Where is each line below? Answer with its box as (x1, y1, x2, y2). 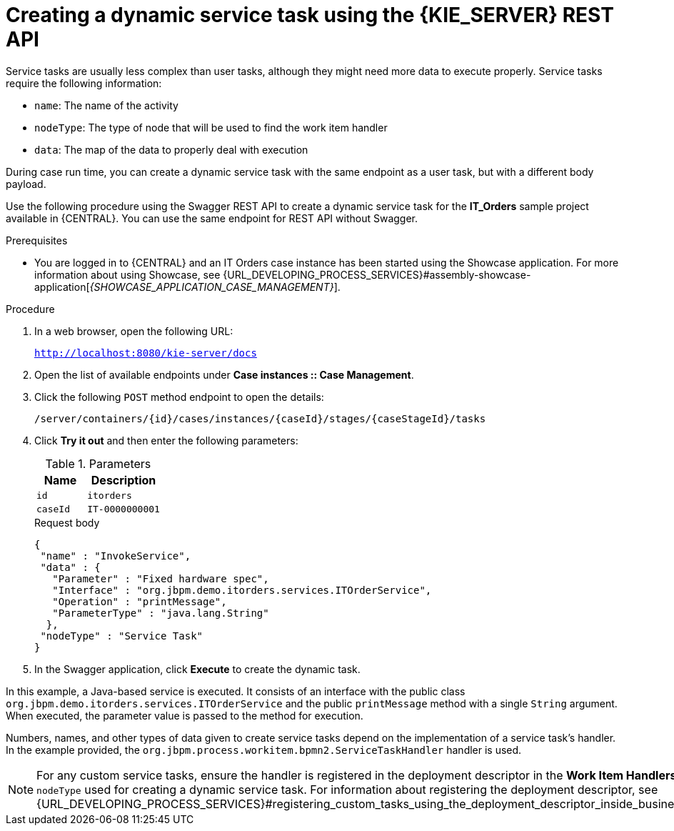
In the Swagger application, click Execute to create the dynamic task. (34, 662, 361, 675)
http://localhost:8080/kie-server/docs (34, 347, 257, 359)
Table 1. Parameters (45, 456, 151, 471)
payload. (6, 177, 46, 190)
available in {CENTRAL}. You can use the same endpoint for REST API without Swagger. (6, 212, 418, 224)
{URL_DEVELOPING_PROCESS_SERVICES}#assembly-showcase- (223, 268, 531, 281)
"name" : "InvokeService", (40, 549, 191, 562)
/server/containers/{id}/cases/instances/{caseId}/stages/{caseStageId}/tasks (34, 412, 486, 424)
